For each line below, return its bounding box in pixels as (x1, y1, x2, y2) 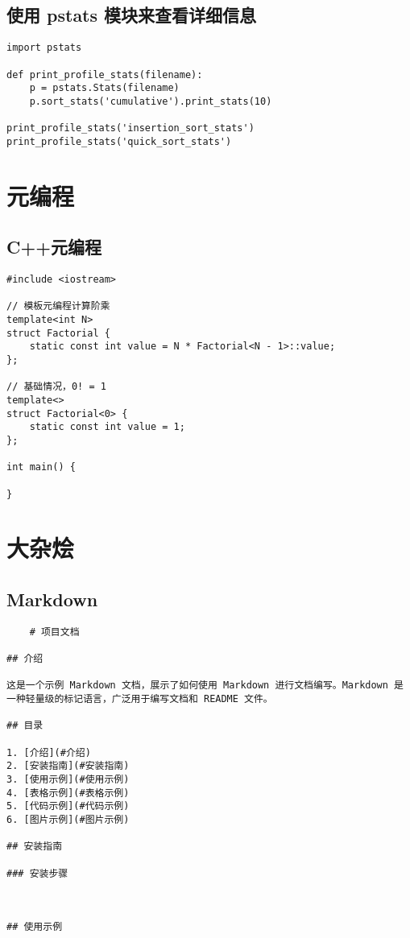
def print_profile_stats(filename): (6, 68, 203, 81)
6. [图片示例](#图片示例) (6, 813, 130, 825)
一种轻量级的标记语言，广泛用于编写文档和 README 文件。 (6, 693, 273, 705)
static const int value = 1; (29, 421, 185, 433)
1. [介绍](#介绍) (6, 746, 91, 758)
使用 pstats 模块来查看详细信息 (6, 2, 257, 27)
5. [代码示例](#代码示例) (6, 800, 130, 812)
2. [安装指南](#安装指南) (6, 760, 130, 772)
